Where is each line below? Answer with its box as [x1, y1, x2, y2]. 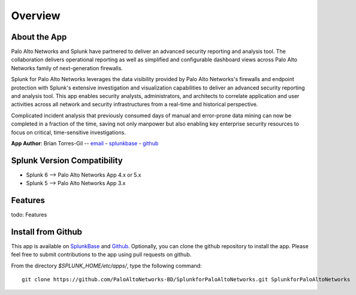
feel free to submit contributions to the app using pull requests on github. [11, 251, 192, 258]
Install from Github [11, 227, 83, 237]
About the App [11, 32, 67, 42]
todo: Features [11, 211, 47, 219]
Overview [11, 9, 61, 22]
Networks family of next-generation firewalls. [11, 64, 123, 71]
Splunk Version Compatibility [11, 155, 123, 165]
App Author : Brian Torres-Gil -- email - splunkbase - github [11, 139, 159, 147]
